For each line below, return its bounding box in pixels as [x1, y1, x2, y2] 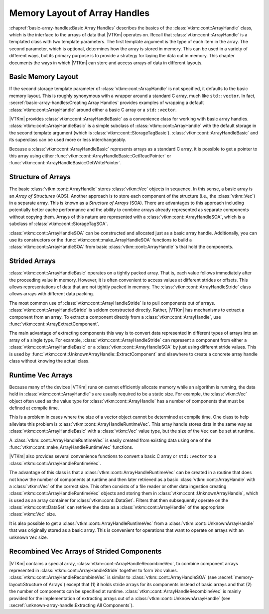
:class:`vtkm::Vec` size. [9, 511, 57, 517]
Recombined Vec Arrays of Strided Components [9, 547, 162, 556]
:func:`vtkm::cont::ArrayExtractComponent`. [9, 321, 100, 327]
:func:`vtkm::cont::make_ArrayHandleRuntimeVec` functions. [9, 444, 134, 450]
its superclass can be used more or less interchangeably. [9, 137, 127, 143]
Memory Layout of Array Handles [9, 7, 150, 18]
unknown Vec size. [9, 534, 48, 540]
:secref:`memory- [217, 574, 254, 580]
